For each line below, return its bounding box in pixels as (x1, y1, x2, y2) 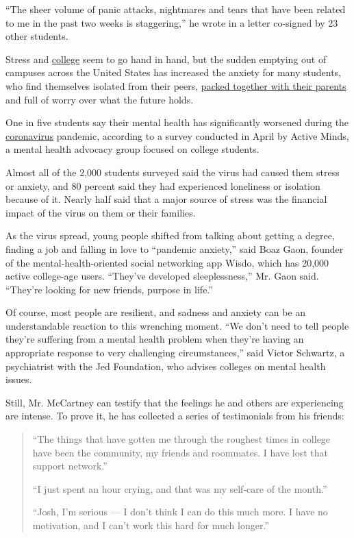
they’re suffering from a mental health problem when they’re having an (5, 332, 304, 346)
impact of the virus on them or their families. (5, 205, 196, 219)
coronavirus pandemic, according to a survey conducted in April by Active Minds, (5, 128, 349, 143)
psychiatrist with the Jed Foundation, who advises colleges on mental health (5, 358, 326, 373)
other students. (5, 29, 68, 43)
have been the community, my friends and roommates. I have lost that (32, 445, 328, 459)
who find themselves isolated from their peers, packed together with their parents (5, 78, 346, 93)
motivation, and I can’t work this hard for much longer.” (32, 518, 269, 532)
